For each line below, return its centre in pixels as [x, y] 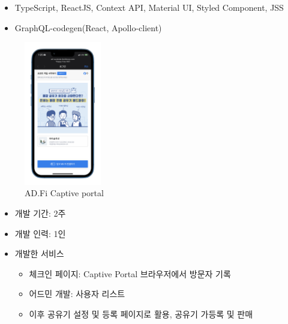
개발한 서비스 [39, 253]
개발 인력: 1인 [40, 233]
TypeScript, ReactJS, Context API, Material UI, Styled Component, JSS [149, 7]
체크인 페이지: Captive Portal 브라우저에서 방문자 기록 [130, 273]
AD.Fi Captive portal [64, 193]
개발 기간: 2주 [40, 213]
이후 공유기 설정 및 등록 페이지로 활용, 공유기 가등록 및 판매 [141, 314]
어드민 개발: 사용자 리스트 [77, 294]
